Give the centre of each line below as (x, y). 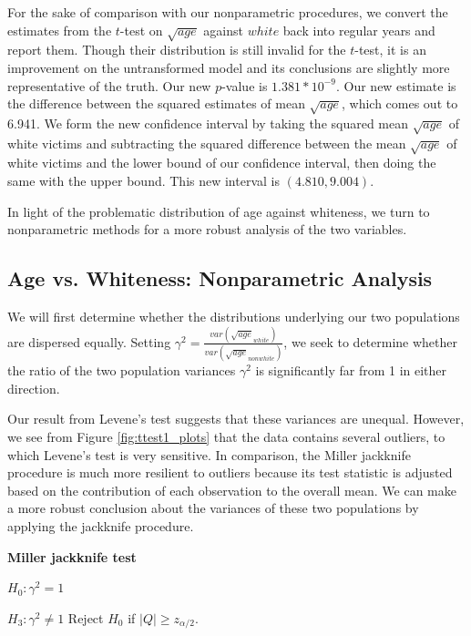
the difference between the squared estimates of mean (156, 103)
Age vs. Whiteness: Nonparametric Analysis (220, 278)
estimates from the (60, 30)
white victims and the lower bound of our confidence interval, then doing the (222, 163)
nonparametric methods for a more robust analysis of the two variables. (207, 229)
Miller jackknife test (72, 556)
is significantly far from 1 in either (351, 370)
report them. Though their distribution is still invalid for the (177, 50)
